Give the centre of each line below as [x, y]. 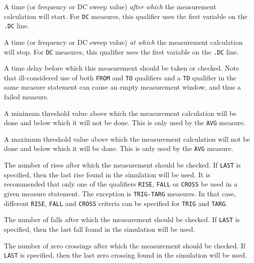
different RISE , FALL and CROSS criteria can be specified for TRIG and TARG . [116, 203]
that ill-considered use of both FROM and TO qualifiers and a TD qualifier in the [120, 77]
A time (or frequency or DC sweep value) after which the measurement [110, 6]
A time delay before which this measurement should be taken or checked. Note [122, 68]
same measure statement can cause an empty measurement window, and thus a [123, 87]
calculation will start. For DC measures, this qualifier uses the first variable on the [126, 16]
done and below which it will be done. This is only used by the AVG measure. [119, 148]
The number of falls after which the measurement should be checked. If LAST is [122, 219]
